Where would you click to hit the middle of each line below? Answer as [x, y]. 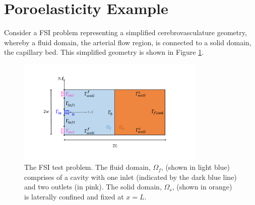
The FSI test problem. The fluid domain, [87, 167]
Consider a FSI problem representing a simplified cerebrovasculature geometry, [125, 32]
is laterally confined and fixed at [74, 197]
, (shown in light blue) [196, 167]
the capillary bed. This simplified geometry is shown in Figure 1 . [104, 52]
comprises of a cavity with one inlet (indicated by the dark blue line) [131, 177]
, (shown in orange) [202, 187]
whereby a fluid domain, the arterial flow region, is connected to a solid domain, [128, 42]
